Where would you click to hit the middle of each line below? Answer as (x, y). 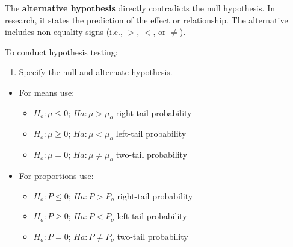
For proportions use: (56, 175)
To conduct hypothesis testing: (61, 52)
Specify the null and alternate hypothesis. (96, 72)
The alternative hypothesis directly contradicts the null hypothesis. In (140, 8)
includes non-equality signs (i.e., (64, 32)
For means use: (47, 92)
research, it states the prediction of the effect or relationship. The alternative (146, 20)
